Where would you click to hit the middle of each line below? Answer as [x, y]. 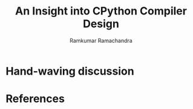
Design [101, 24]
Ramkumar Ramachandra [101, 40]
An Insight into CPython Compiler [101, 11]
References [35, 99]
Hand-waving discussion [70, 71]
